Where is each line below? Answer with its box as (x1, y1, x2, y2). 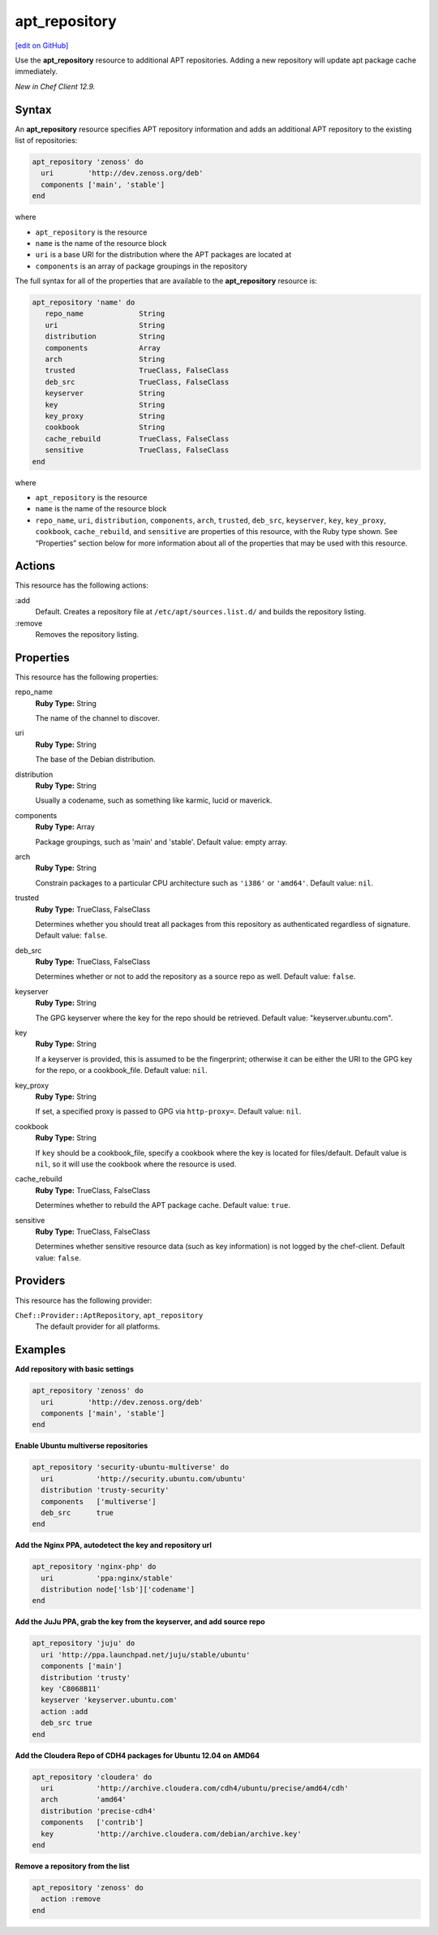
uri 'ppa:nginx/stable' (41, 1573, 174, 1583)
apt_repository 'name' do (32, 298, 135, 308)
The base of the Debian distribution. (35, 755, 156, 765)
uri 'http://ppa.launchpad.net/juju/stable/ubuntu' (41, 1650, 251, 1659)
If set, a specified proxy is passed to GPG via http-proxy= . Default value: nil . (35, 1106, 302, 1116)
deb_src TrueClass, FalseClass (45, 377, 230, 386)
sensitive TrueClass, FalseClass (45, 446, 230, 455)
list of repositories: (15, 136, 78, 145)
